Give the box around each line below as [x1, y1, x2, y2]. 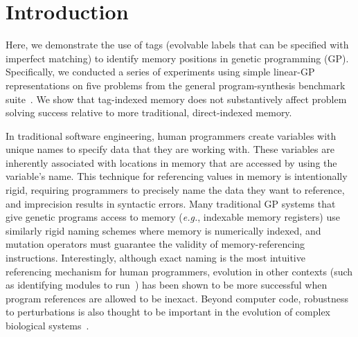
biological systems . [6, 318, 89, 332]
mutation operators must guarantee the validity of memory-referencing [6, 237, 305, 251]
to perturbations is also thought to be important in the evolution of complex [6, 304, 330, 319]
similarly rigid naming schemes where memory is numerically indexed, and [6, 223, 321, 237]
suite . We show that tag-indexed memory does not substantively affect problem [6, 91, 347, 106]
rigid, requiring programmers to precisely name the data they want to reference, [6, 183, 345, 197]
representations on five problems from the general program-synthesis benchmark [6, 78, 346, 92]
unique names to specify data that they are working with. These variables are [6, 142, 334, 156]
